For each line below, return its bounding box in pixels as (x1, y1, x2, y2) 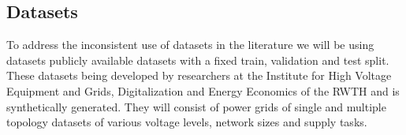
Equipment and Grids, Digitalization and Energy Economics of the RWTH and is (6, 82, 400, 99)
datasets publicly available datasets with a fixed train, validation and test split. (6, 51, 389, 68)
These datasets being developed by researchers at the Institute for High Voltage (6, 67, 392, 84)
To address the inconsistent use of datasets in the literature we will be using (6, 36, 374, 53)
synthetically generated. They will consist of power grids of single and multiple (6, 98, 386, 114)
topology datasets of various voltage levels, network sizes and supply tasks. (6, 114, 367, 130)
